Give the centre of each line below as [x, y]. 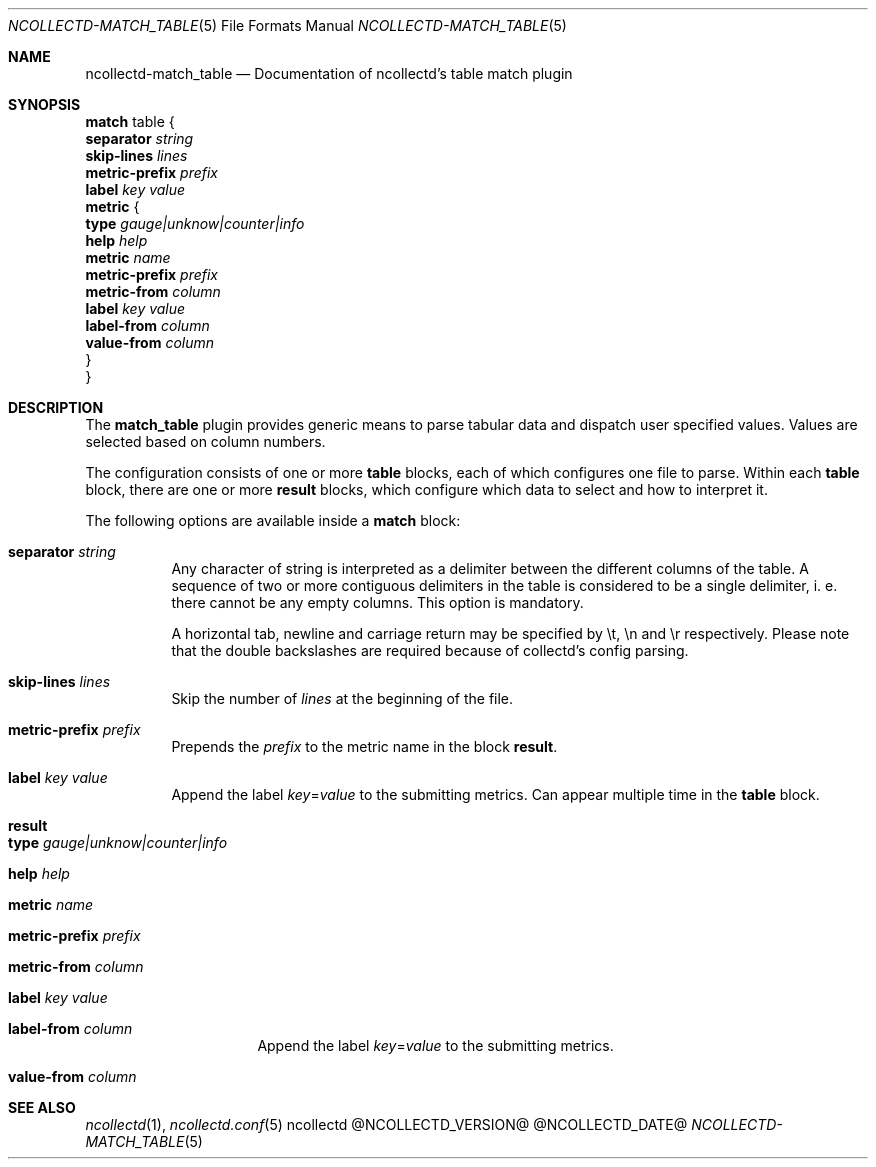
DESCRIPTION [56, 407]
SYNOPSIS [44, 104]
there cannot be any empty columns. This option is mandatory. [377, 602]
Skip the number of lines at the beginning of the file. [342, 698]
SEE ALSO [42, 1107]
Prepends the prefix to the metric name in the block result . [364, 746]
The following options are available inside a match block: [273, 520]
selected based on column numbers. [205, 441]
